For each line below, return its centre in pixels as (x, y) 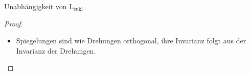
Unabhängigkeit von (36, 6)
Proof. (14, 23)
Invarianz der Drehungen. (56, 50)
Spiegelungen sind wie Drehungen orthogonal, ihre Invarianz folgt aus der (131, 41)
